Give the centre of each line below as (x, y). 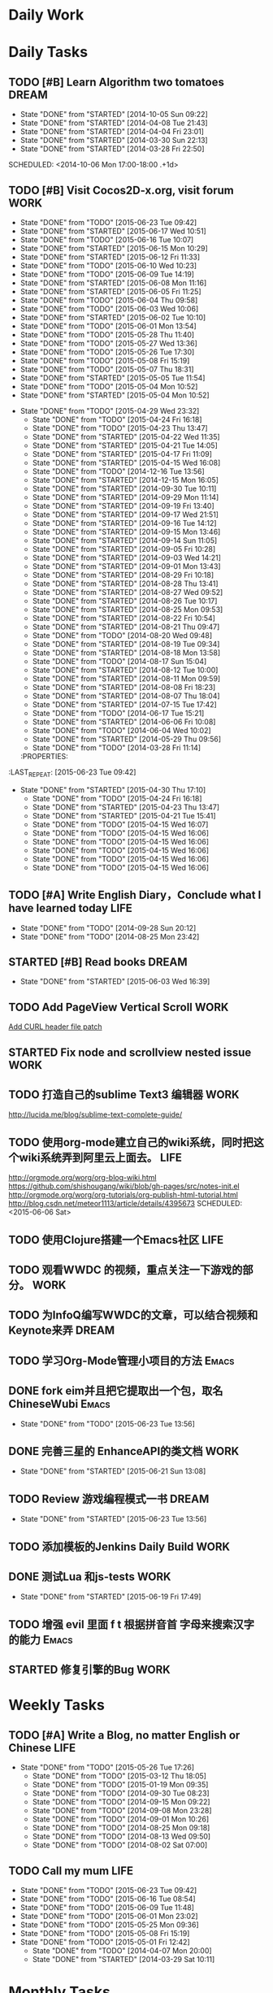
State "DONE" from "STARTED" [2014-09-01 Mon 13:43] (126, 566)
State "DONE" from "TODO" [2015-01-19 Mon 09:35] (120, 1785)
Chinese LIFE (42, 1748)
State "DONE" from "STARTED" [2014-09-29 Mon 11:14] (126, 497)
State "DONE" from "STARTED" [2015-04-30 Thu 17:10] (113, 789)
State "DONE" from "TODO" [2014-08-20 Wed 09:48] (122, 635)
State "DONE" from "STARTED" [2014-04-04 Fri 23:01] (112, 132)
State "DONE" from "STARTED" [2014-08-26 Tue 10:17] (125, 601)
